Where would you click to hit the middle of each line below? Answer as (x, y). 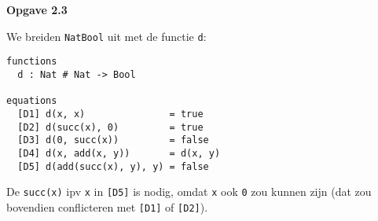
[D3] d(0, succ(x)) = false (113, 140)
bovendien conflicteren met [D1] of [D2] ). (107, 206)
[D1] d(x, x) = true (110, 114)
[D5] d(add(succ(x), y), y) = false (113, 166)
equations (32, 101)
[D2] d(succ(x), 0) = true (110, 127)
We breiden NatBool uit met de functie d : (106, 36)
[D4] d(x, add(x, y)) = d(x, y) (119, 153)
